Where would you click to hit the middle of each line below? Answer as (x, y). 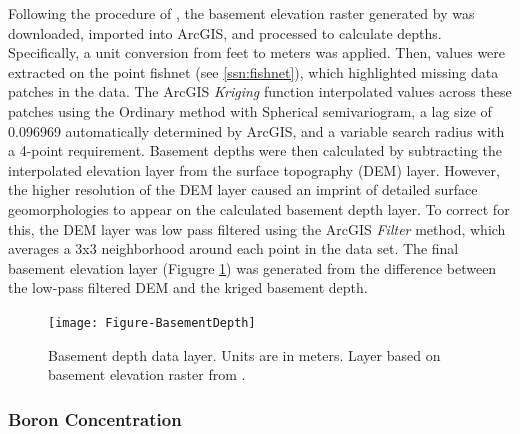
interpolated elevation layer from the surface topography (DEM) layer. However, (254, 169)
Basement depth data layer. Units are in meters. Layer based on (244, 354)
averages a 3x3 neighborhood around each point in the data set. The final (233, 248)
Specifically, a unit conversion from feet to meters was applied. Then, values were (257, 52)
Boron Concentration (95, 418)
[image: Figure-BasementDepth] (152, 322)
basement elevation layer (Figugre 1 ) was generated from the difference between (252, 267)
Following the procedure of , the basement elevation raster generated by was (241, 13)
